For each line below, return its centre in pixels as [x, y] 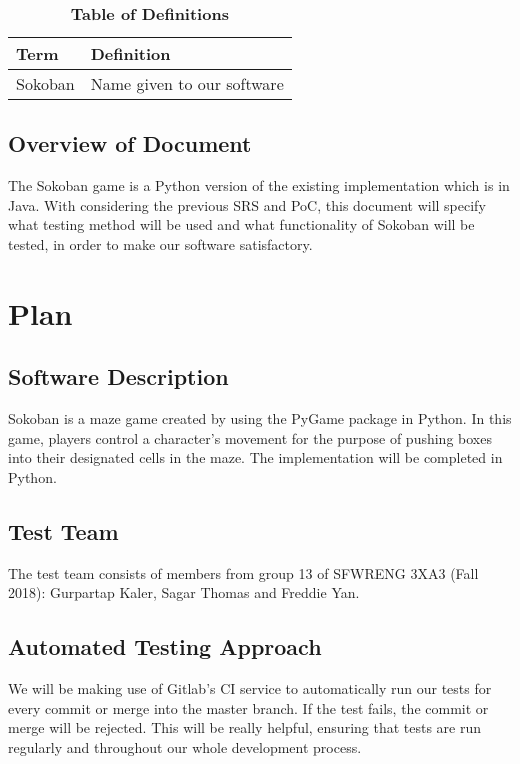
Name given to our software [187, 83]
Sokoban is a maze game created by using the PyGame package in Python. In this [260, 418]
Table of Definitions [149, 13]
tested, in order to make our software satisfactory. [160, 243]
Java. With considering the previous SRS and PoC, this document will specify [247, 204]
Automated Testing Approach [165, 646]
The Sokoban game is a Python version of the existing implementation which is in [259, 185]
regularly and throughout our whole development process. [185, 746]
